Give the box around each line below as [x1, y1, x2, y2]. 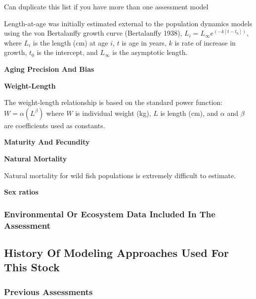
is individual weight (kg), [75, 107, 151, 118]
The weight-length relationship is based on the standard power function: [4, 97, 223, 107]
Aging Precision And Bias [4, 63, 94, 74]
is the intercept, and [37, 47, 98, 57]
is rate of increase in [174, 37, 236, 48]
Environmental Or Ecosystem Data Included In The [4, 207, 215, 220]
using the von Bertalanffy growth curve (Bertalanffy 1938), [4, 28, 182, 38]
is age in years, [122, 37, 167, 48]
